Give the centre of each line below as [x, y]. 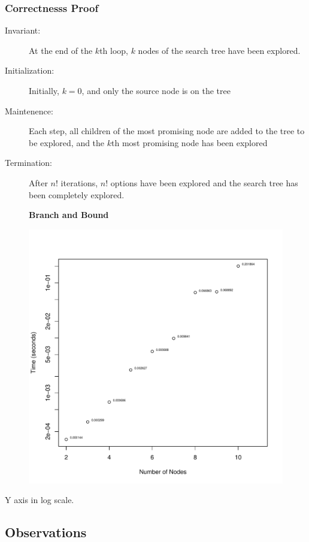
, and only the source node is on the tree [156, 90]
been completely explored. [77, 194]
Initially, [44, 90]
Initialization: [30, 70]
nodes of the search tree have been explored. [219, 50]
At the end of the [61, 50]
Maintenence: [29, 110]
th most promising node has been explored [190, 142]
